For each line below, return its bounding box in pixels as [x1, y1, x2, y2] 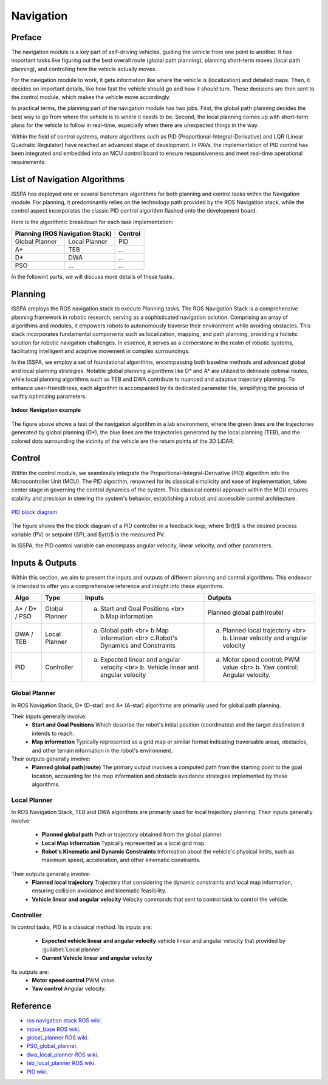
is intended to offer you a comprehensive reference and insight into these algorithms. [11, 582, 225, 589]
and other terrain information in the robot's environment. [32, 747, 173, 754]
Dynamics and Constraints [100, 641, 176, 649]
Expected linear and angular [100, 655, 181, 663]
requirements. [11, 158, 47, 165]
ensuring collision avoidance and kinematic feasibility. [32, 887, 167, 894]
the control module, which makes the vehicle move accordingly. [11, 94, 171, 101]
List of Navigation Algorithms [11, 174, 125, 185]
